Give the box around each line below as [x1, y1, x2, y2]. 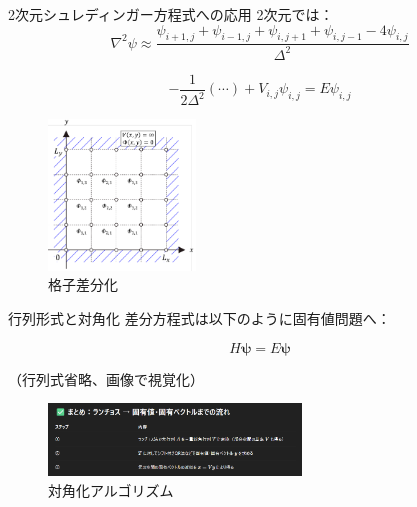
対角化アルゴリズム [48, 479, 174, 500]
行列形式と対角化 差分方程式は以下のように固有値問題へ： [8, 307, 391, 328]
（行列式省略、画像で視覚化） [8, 368, 204, 389]
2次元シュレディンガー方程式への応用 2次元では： [8, 4, 334, 24]
